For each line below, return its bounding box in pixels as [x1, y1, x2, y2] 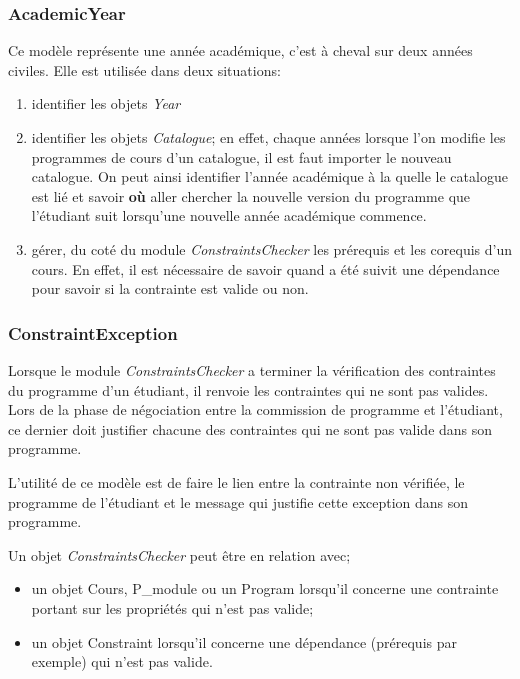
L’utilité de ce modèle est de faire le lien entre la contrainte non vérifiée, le [8, 471, 465, 492]
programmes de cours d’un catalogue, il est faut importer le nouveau [31, 146, 452, 167]
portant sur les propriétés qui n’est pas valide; [31, 597, 314, 618]
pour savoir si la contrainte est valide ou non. [31, 278, 309, 299]
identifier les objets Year [31, 93, 181, 114]
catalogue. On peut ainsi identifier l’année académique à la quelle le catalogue [31, 166, 508, 187]
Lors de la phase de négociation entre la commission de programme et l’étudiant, [8, 399, 503, 420]
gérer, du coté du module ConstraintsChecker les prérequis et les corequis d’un [31, 238, 513, 259]
